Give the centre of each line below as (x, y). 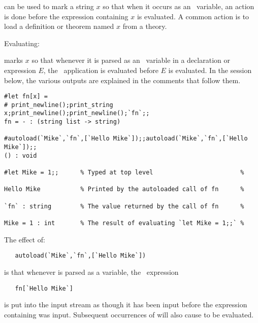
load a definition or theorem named (59, 26)
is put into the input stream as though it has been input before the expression (126, 304)
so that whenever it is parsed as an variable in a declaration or (131, 60)
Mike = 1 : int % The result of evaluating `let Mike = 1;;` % (124, 223)
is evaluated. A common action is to (193, 16)
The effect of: (25, 239)
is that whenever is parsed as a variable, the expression (91, 272)
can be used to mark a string (49, 6)
